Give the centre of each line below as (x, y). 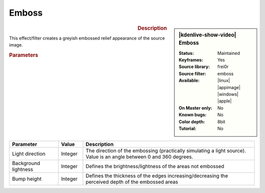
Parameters (24, 55)
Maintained (229, 53)
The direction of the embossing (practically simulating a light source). (166, 151)
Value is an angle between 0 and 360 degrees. (139, 157)
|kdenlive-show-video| (208, 35)
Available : (189, 80)
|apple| (225, 101)
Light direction (29, 154)
